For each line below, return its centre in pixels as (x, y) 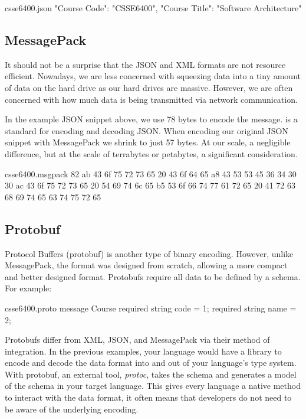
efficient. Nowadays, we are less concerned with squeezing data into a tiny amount (153, 76)
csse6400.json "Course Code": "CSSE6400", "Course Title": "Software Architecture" (153, 8)
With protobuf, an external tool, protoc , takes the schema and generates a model (151, 374)
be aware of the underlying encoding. (72, 409)
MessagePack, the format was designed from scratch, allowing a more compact (146, 265)
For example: (28, 288)
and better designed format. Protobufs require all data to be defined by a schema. (153, 276)
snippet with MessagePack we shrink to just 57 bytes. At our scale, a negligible (148, 142)
